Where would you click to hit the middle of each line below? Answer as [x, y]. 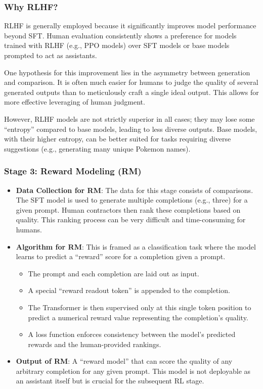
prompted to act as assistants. [51, 55]
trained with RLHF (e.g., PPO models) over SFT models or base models [117, 45]
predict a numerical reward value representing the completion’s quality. [138, 317]
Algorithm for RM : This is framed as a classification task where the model [136, 246]
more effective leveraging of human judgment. [75, 102]
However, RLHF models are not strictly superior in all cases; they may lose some [129, 118]
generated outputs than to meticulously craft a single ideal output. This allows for [131, 92]
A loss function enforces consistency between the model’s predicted [132, 334]
